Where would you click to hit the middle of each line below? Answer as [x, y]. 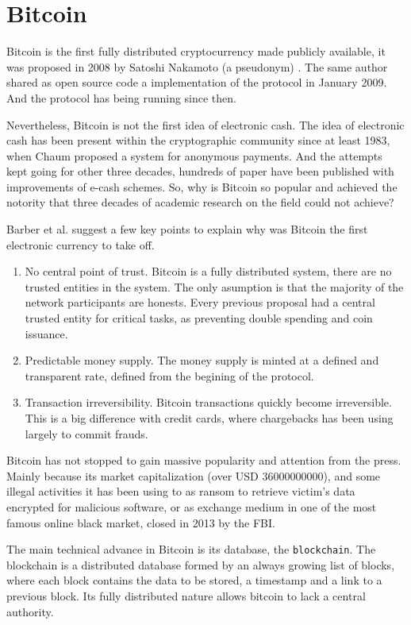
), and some [352, 475]
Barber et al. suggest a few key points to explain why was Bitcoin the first [187, 229]
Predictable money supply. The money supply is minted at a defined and [202, 360]
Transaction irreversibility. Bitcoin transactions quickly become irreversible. [208, 402]
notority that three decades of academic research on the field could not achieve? [200, 202]
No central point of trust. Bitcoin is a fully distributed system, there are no [208, 271]
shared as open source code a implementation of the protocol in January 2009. [197, 82]
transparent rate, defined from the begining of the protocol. [169, 375]
